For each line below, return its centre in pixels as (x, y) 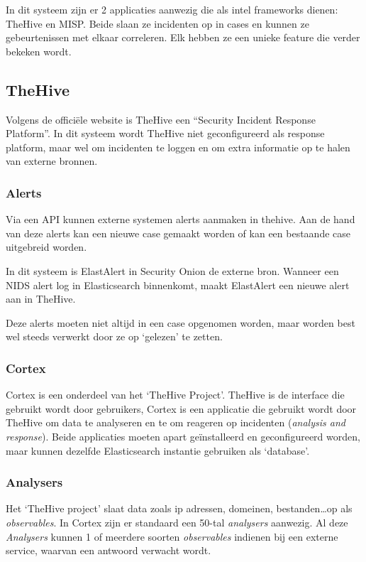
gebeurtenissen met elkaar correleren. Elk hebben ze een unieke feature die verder (183, 37)
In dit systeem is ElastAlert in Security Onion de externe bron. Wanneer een (172, 270)
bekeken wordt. (39, 51)
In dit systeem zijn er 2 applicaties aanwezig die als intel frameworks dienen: (172, 9)
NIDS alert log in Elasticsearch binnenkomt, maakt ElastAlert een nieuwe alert (178, 285)
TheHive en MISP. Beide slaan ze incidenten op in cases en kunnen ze (157, 23)
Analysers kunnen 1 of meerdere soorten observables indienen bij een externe (172, 536)
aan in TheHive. (41, 299)
